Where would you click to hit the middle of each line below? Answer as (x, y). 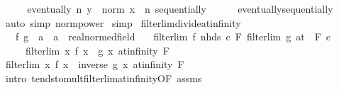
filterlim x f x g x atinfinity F (97, 50)
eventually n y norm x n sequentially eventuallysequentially (180, 9)
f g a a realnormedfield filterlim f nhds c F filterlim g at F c (173, 36)
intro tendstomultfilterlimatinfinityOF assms (104, 78)
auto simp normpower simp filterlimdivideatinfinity (123, 22)
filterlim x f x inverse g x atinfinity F (95, 64)
